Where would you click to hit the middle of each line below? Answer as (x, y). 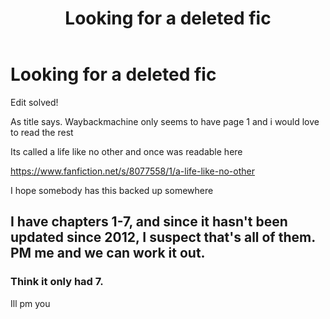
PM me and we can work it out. (108, 253)
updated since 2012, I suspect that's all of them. (163, 237)
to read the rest (42, 132)
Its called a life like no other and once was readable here (126, 151)
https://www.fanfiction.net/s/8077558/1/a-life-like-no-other (132, 171)
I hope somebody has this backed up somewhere (112, 190)
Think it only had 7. (57, 282)
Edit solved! (34, 102)
